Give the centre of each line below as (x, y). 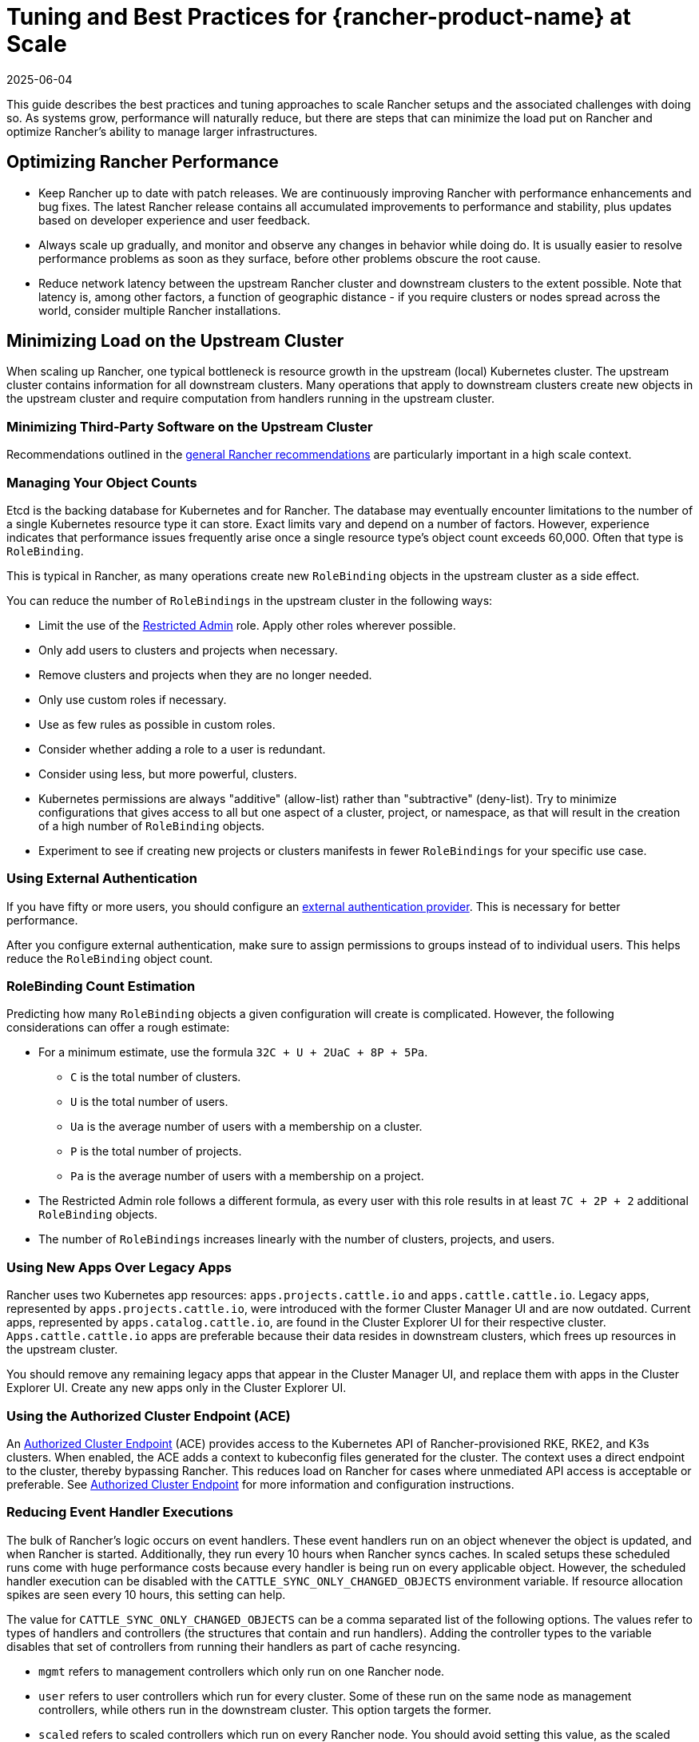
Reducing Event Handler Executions (120, 1512)
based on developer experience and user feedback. (175, 220)
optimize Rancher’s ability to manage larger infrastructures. (162, 131)
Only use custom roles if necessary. (133, 699)
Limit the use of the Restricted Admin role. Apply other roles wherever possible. (247, 625)
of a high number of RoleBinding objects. (152, 825)
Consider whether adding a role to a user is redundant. (182, 749)
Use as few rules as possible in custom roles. (157, 724)
